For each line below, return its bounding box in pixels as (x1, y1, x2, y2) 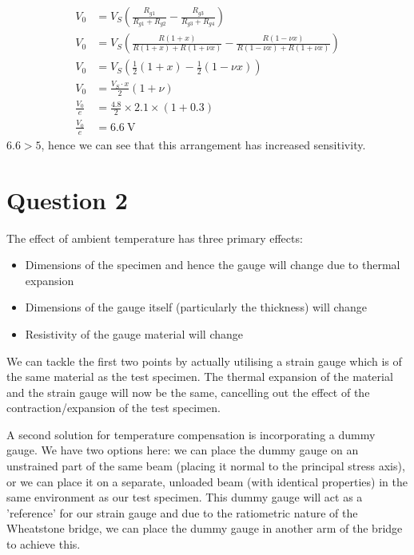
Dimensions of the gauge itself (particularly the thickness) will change (25, 299, 368, 315)
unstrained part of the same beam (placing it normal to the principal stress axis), (6, 458, 405, 474)
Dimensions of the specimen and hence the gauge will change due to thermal (25, 256, 400, 273)
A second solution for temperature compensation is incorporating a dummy (6, 426, 376, 442)
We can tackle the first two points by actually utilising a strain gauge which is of (6, 352, 402, 369)
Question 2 (6, 183, 128, 216)
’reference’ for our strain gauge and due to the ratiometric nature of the (6, 504, 358, 521)
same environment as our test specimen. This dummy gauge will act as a (6, 489, 363, 505)
